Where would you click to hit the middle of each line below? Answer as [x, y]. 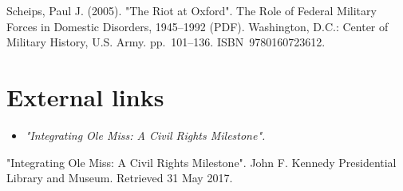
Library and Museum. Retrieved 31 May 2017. [120, 178]
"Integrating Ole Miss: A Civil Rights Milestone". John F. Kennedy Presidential [201, 162]
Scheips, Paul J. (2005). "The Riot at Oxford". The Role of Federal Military [192, 10]
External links [85, 96]
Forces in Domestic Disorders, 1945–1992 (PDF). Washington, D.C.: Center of [198, 26]
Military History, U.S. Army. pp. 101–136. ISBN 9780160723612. [166, 42]
